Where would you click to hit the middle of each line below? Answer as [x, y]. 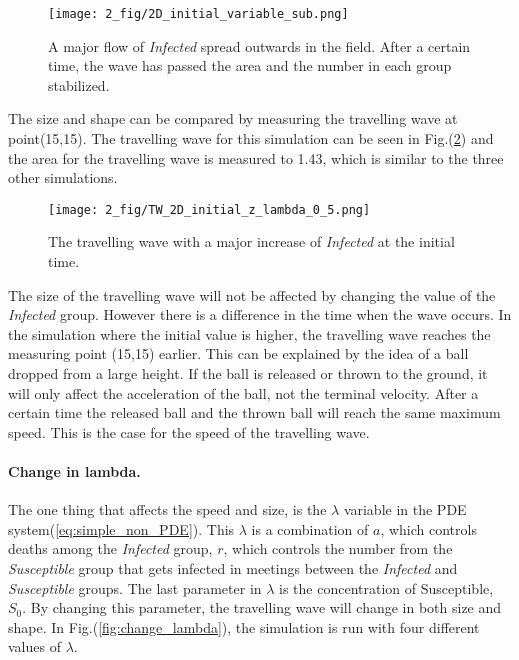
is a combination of [310, 528]
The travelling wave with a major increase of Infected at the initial [251, 241]
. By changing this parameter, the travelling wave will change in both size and [262, 607]
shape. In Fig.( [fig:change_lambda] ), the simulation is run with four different [244, 626]
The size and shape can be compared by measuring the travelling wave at [233, 118]
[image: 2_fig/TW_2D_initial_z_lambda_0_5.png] [209, 209]
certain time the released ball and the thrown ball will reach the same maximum [254, 412]
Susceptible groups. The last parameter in [135, 587]
